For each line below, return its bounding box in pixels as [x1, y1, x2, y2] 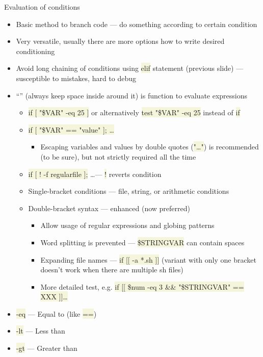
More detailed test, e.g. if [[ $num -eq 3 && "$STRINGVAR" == [40, 281, 244, 292]
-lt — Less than [16, 325, 65, 336]
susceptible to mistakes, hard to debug [16, 72, 137, 83]
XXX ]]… [40, 291, 68, 302]
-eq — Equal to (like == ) [16, 308, 97, 319]
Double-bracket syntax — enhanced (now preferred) [28, 202, 190, 213]
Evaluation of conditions [4, 2, 80, 12]
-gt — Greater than [16, 343, 77, 353]
